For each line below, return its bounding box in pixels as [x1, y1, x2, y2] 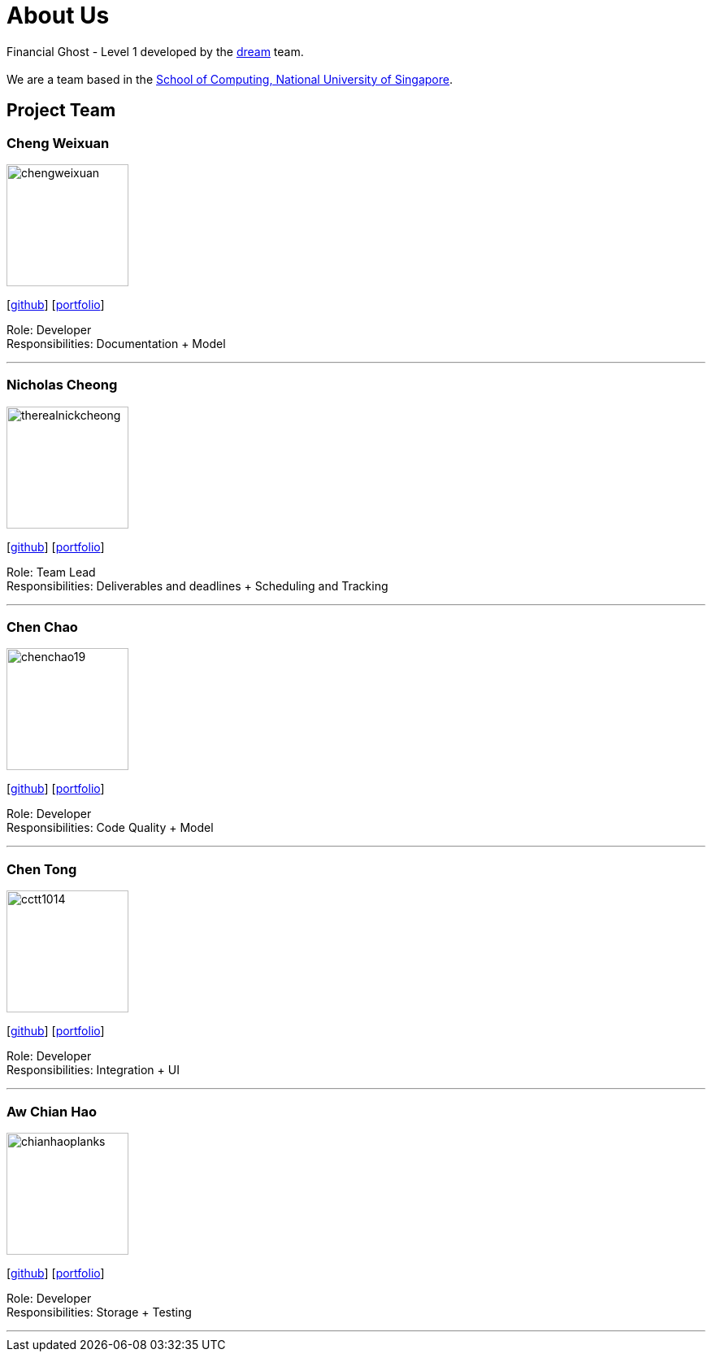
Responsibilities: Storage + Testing [7, 1304, 192, 1319]
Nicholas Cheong [7, 376, 118, 394]
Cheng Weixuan [7, 134, 110, 151]
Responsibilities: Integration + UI [7, 1063, 180, 1077]
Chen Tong [7, 860, 77, 877]
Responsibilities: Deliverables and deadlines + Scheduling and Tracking [7, 578, 389, 593]
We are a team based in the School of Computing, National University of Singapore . [7, 72, 454, 86]
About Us [7, 2, 110, 29]
